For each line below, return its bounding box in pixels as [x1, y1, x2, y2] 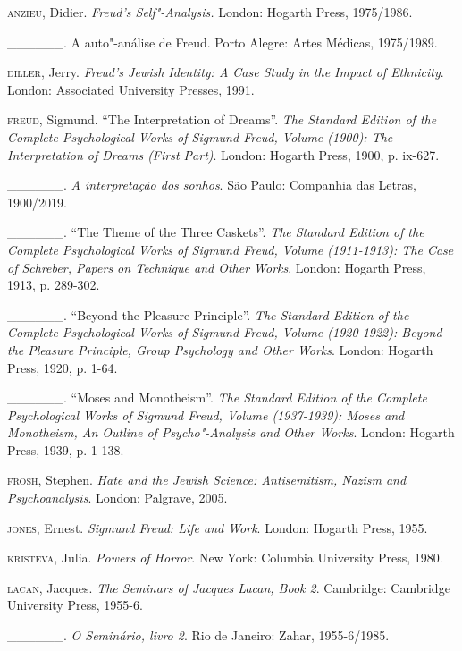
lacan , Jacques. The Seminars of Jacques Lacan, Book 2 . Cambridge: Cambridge [7, 578, 450, 596]
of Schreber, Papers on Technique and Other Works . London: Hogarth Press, [7, 258, 426, 276]
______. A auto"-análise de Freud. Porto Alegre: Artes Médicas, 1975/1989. [7, 32, 438, 51]
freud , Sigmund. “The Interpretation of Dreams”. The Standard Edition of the [7, 110, 437, 129]
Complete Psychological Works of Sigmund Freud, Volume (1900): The [7, 127, 393, 146]
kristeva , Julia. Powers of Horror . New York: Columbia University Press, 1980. [7, 548, 443, 567]
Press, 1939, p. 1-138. [7, 440, 124, 459]
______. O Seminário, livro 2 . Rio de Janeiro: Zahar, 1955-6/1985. [7, 626, 390, 645]
